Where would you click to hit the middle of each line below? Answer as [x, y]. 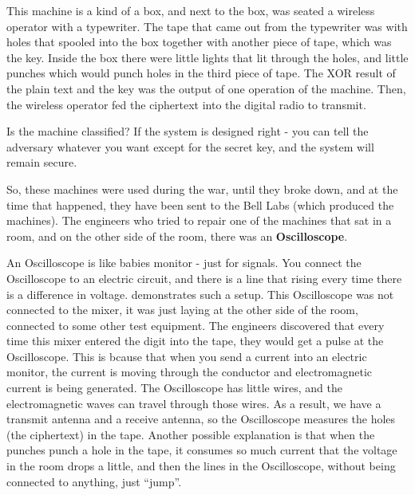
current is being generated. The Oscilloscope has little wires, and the [174, 388]
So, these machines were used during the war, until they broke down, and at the [202, 189]
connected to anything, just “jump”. [94, 481]
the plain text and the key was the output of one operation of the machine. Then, [206, 88]
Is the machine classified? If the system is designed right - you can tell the [188, 131]
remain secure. [42, 162]
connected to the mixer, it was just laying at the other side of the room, [182, 310]
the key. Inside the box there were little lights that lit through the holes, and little [207, 57]
